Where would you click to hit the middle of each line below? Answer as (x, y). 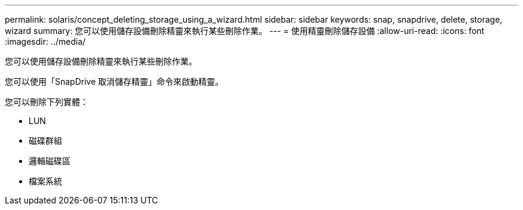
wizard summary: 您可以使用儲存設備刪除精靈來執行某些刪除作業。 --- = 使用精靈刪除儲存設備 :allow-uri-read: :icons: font (245, 31)
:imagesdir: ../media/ (45, 41)
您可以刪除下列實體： (47, 102)
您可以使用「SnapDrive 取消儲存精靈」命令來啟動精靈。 (114, 81)
